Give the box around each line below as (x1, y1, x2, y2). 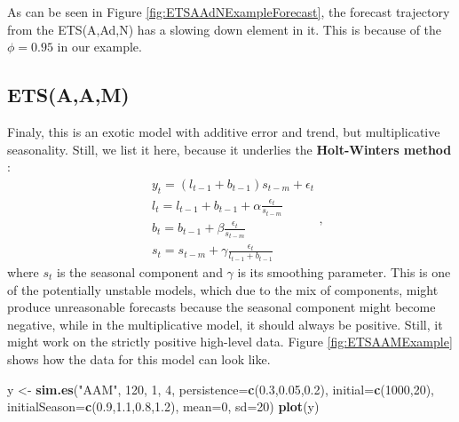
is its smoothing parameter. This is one (237, 262, 451, 281)
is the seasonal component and (57, 262, 223, 281)
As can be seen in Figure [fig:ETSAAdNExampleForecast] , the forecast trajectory (7, 3, 450, 20)
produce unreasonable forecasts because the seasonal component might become (7, 298, 436, 316)
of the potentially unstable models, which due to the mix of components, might (7, 280, 439, 299)
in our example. (57, 37, 142, 56)
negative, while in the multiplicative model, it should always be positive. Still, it (7, 315, 443, 333)
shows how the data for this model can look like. (7, 349, 271, 368)
